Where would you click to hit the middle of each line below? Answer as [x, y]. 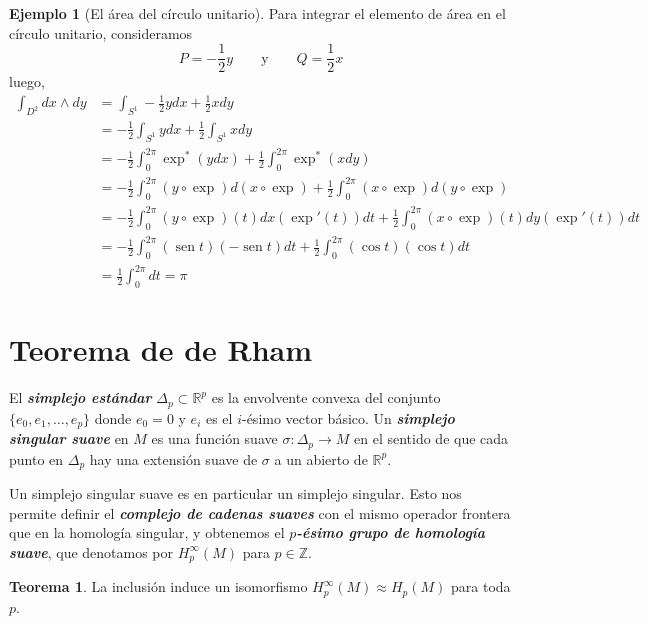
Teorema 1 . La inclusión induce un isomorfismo [158, 586]
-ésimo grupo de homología [391, 532]
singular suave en [69, 438]
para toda [481, 586]
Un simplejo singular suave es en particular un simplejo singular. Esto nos [235, 493]
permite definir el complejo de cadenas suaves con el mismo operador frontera [260, 512]
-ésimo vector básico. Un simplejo [348, 417]
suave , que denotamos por [91, 551]
